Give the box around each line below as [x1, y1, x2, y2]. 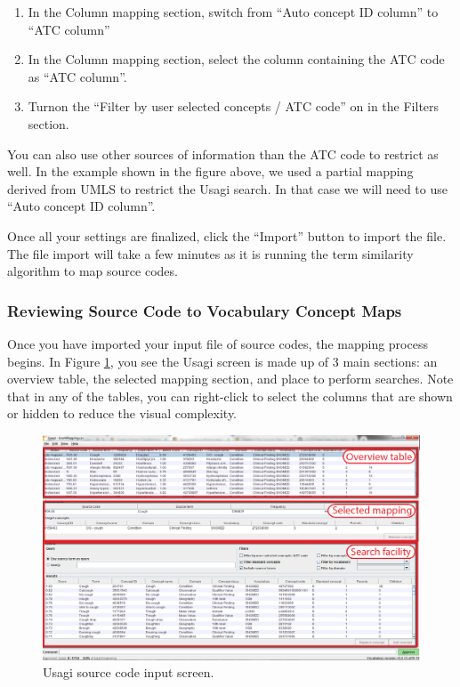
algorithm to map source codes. [7, 262, 178, 280]
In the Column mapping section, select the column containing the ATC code [28, 50, 445, 69]
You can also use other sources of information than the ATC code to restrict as [7, 144, 439, 163]
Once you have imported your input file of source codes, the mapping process [7, 334, 428, 352]
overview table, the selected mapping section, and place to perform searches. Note [7, 369, 454, 388]
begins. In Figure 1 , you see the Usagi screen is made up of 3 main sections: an [7, 352, 438, 370]
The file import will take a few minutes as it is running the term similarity [7, 244, 414, 263]
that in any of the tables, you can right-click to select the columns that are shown [7, 386, 453, 405]
